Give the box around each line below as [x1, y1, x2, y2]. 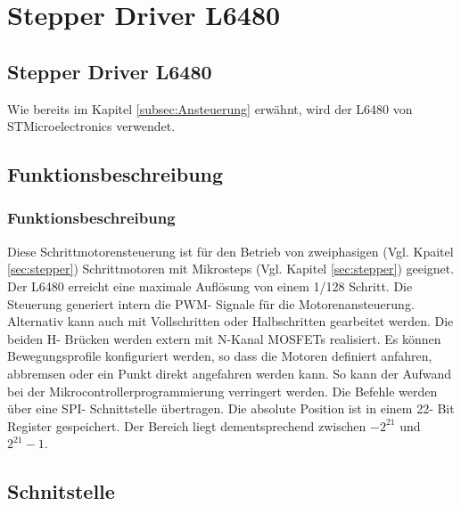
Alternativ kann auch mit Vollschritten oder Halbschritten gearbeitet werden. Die [7, 312, 454, 331]
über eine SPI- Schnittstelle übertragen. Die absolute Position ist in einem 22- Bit [7, 399, 455, 418]
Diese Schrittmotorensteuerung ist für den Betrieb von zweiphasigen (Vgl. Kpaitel [7, 241, 454, 260]
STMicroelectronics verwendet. [7, 117, 176, 135]
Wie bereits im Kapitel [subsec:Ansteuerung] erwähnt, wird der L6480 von [7, 99, 413, 118]
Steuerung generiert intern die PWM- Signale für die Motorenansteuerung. [7, 294, 415, 313]
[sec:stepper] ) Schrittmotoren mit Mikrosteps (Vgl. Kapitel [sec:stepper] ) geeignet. [7, 259, 455, 278]
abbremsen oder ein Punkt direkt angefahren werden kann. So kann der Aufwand [7, 363, 451, 382]
